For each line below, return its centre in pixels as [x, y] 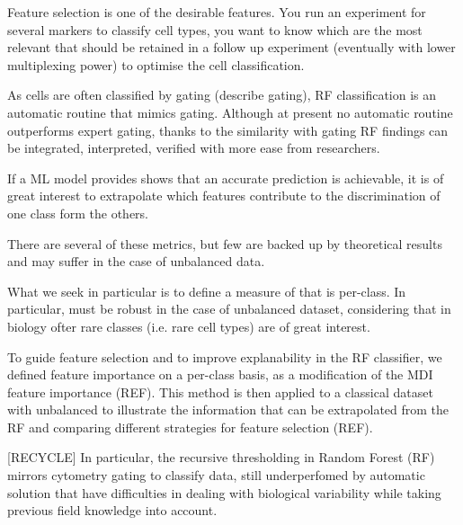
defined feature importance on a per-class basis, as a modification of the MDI [220, 374]
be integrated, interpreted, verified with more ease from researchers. [194, 148]
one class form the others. [78, 213]
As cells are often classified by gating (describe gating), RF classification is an [222, 95]
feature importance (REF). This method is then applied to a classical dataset [220, 392]
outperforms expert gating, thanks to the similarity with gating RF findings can [228, 130]
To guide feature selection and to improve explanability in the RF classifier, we [225, 356]
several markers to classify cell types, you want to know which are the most [215, 29]
